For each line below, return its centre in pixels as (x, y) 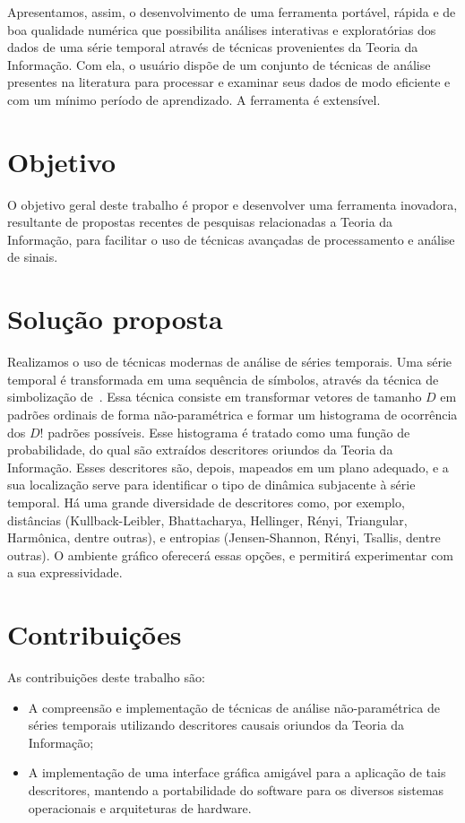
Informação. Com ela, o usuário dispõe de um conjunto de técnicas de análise (219, 64)
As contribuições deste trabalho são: (106, 677)
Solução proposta (115, 319)
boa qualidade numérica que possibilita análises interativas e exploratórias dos (222, 29)
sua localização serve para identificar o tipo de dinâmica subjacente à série (211, 485)
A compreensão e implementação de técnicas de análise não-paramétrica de (234, 707)
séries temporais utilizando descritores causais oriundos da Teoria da (216, 725)
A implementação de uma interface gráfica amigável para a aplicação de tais (237, 772)
